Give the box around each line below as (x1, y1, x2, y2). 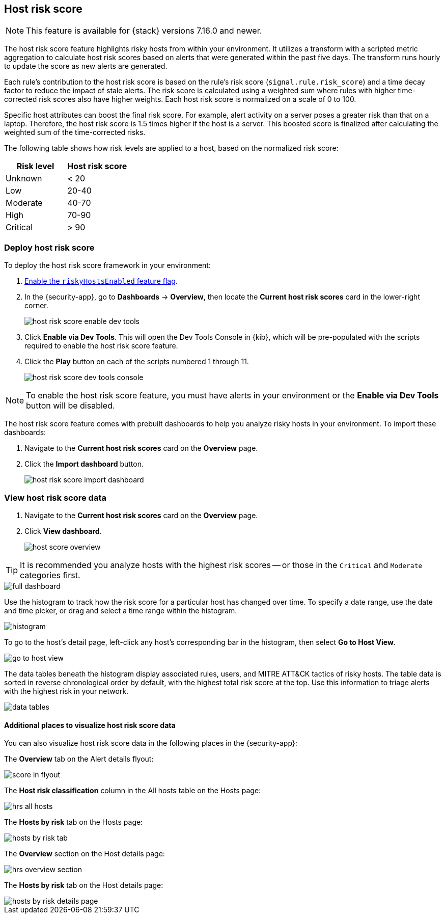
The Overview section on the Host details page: (4, 849, 165, 858)
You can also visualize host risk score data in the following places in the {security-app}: (4, 739, 297, 748)
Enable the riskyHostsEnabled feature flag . (24, 277, 178, 286)
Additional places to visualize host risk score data (4, 720, 176, 730)
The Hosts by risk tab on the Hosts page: (4, 818, 143, 827)
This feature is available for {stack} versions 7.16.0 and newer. (26, 25, 262, 36)
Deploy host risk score (4, 242, 95, 253)
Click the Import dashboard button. (24, 460, 144, 469)
